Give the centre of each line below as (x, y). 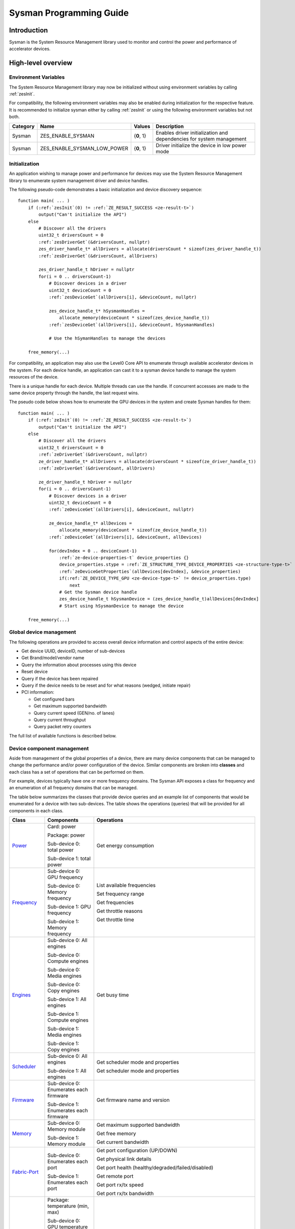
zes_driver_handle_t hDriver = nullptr (87, 270)
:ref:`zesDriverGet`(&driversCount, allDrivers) (98, 256)
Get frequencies (115, 903)
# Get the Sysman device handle (98, 592)
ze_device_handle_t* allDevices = (90, 523)
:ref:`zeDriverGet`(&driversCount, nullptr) (93, 454)
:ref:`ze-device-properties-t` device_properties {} (124, 558)
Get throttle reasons (119, 911)
